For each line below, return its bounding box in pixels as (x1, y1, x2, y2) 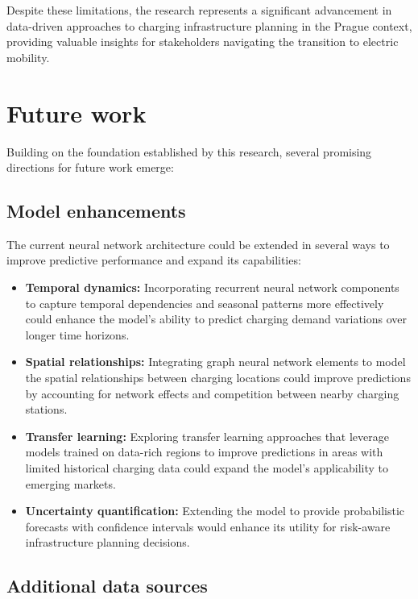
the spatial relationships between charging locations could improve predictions (25, 369, 411, 386)
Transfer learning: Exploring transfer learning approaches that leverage (25, 427, 390, 444)
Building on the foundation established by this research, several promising (6, 143, 372, 160)
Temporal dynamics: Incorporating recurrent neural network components (25, 279, 399, 296)
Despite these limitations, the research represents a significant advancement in (6, 2, 392, 18)
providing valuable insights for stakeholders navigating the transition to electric (6, 33, 399, 50)
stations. (25, 401, 68, 418)
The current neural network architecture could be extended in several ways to (6, 235, 390, 252)
